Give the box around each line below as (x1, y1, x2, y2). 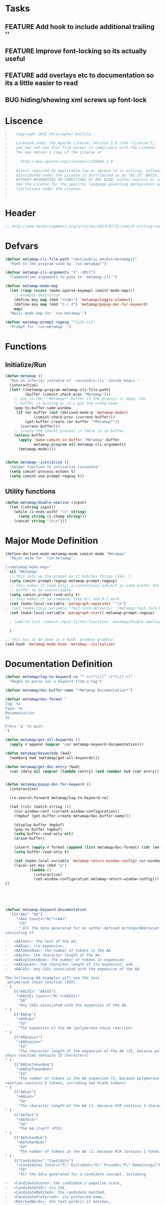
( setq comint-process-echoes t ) (9, 469, 76, 474)
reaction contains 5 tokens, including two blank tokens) (5, 1080, 126, 1086)
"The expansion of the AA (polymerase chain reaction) (18, 1026, 133, 1030)
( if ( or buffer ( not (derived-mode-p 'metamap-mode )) (16, 410, 129, 415)
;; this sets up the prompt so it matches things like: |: (9, 574, 133, 579)
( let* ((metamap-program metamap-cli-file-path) (9, 387, 111, 392)
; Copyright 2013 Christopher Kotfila (5, 131, 91, 137)
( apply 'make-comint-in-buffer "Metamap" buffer (18, 438, 120, 442)
